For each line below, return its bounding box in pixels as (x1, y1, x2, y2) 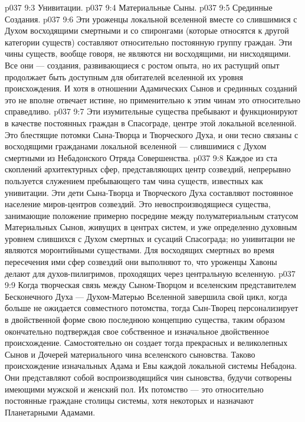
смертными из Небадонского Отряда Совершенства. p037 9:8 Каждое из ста (5, 151, 277, 163)
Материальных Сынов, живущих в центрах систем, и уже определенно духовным (5, 221, 297, 233)
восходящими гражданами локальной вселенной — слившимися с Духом (5, 140, 267, 152)
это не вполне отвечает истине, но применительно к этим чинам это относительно (5, 93, 301, 106)
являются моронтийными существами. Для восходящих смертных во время (5, 244, 274, 256)
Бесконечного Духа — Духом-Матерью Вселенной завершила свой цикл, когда (5, 290, 287, 302)
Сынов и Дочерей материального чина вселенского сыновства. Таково (5, 348, 255, 360)
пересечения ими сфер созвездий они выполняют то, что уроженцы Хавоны (5, 256, 277, 268)
